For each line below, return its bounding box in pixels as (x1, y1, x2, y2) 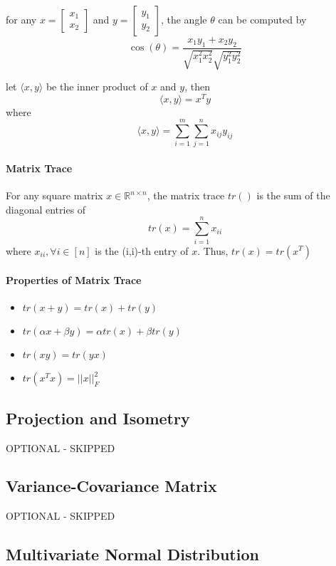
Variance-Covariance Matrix (6, 475, 217, 497)
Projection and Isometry (6, 407, 190, 429)
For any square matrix (6, 188, 103, 203)
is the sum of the (256, 188, 330, 203)
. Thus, (197, 243, 229, 258)
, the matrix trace (147, 188, 225, 203)
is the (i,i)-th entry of (95, 243, 189, 258)
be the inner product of (46, 79, 148, 93)
